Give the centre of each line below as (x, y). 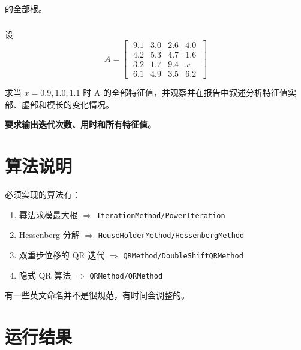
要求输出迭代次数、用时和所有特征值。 (80, 124)
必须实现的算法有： (43, 194)
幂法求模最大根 (48, 214)
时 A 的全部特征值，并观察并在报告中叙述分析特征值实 (190, 93)
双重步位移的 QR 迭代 (62, 255)
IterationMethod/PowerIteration (161, 215)
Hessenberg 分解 (49, 235)
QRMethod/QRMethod (126, 276)
